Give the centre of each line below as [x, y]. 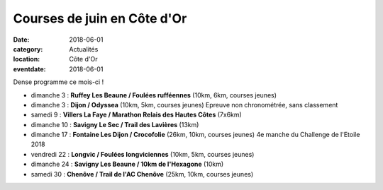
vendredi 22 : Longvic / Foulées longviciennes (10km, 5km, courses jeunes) [143, 154]
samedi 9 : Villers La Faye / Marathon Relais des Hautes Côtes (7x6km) [137, 115]
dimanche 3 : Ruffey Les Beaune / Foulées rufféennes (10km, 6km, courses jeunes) [154, 95]
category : [28, 49]
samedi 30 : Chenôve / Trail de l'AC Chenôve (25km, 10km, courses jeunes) [142, 174]
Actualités [84, 49]
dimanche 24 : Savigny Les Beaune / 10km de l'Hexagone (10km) [127, 164]
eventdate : [29, 69]
